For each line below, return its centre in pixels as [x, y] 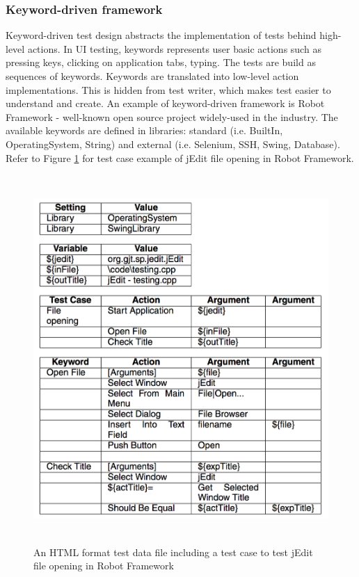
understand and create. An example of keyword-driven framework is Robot [165, 103]
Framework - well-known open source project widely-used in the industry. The [172, 116]
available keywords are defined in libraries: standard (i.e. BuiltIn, [144, 130]
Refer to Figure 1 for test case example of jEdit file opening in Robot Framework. [180, 157]
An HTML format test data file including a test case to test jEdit [173, 552]
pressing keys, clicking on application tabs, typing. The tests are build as [161, 62]
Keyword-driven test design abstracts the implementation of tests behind [161, 35]
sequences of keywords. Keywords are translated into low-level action [152, 76]
